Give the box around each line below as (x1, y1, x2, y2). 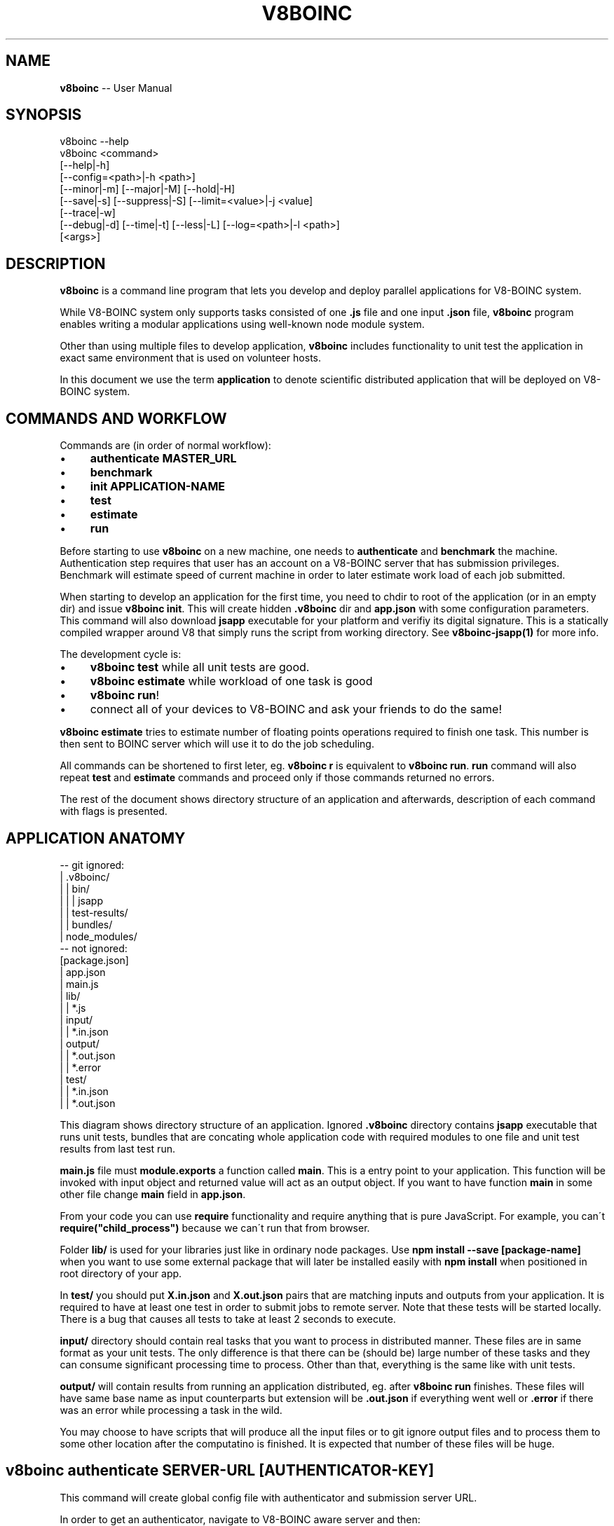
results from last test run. (60, 1142, 175, 1155)
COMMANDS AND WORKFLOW (6, 409, 227, 427)
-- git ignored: (60, 858, 125, 871)
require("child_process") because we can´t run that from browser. (60, 1221, 370, 1234)
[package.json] (60, 954, 129, 966)
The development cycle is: (60, 648, 182, 661)
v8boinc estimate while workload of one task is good (90, 674, 373, 689)
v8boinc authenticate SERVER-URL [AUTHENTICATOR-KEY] (6, 1462, 435, 1480)
